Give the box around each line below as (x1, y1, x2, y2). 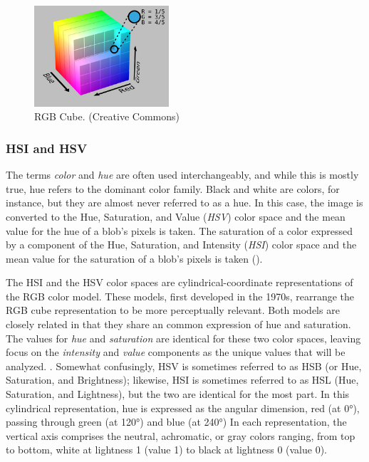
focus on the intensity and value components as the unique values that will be (6, 345, 345, 359)
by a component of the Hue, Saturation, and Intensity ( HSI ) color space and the (6, 237, 357, 252)
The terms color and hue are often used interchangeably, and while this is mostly (6, 167, 359, 182)
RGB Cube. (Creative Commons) (34, 109, 180, 124)
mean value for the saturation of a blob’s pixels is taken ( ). (6, 251, 263, 266)
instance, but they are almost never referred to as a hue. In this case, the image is (6, 195, 363, 210)
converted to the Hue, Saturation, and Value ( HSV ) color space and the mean (6, 209, 345, 224)
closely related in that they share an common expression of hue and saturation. (6, 317, 351, 332)
